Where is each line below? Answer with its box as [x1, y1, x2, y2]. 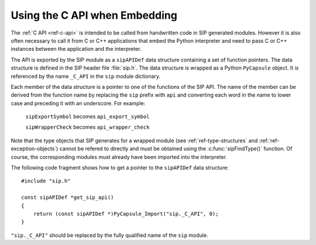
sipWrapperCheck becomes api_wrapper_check [25, 123, 150, 131]
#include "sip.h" [21, 178, 71, 184]
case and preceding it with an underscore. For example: [11, 99, 146, 106]
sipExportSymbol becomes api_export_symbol [25, 113, 150, 120]
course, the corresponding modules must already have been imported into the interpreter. [11, 153, 228, 160]
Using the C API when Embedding [11, 9, 178, 22]
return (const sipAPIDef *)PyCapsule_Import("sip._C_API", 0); [33, 211, 219, 217]
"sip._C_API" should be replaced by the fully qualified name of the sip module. [11, 232, 208, 239]
